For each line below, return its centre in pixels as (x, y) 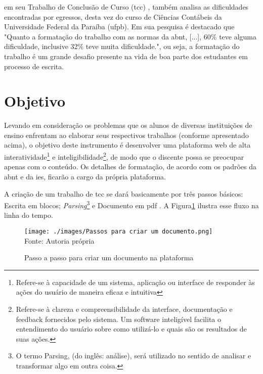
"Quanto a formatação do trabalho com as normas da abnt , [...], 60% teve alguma (130, 36)
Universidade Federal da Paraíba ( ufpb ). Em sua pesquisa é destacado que (119, 27)
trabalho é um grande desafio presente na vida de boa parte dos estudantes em (126, 56)
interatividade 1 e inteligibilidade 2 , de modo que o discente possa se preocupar (124, 156)
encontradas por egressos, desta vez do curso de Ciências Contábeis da (113, 16)
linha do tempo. (29, 215)
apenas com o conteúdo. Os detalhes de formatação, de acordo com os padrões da (130, 167)
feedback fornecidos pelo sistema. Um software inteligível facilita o (118, 319)
